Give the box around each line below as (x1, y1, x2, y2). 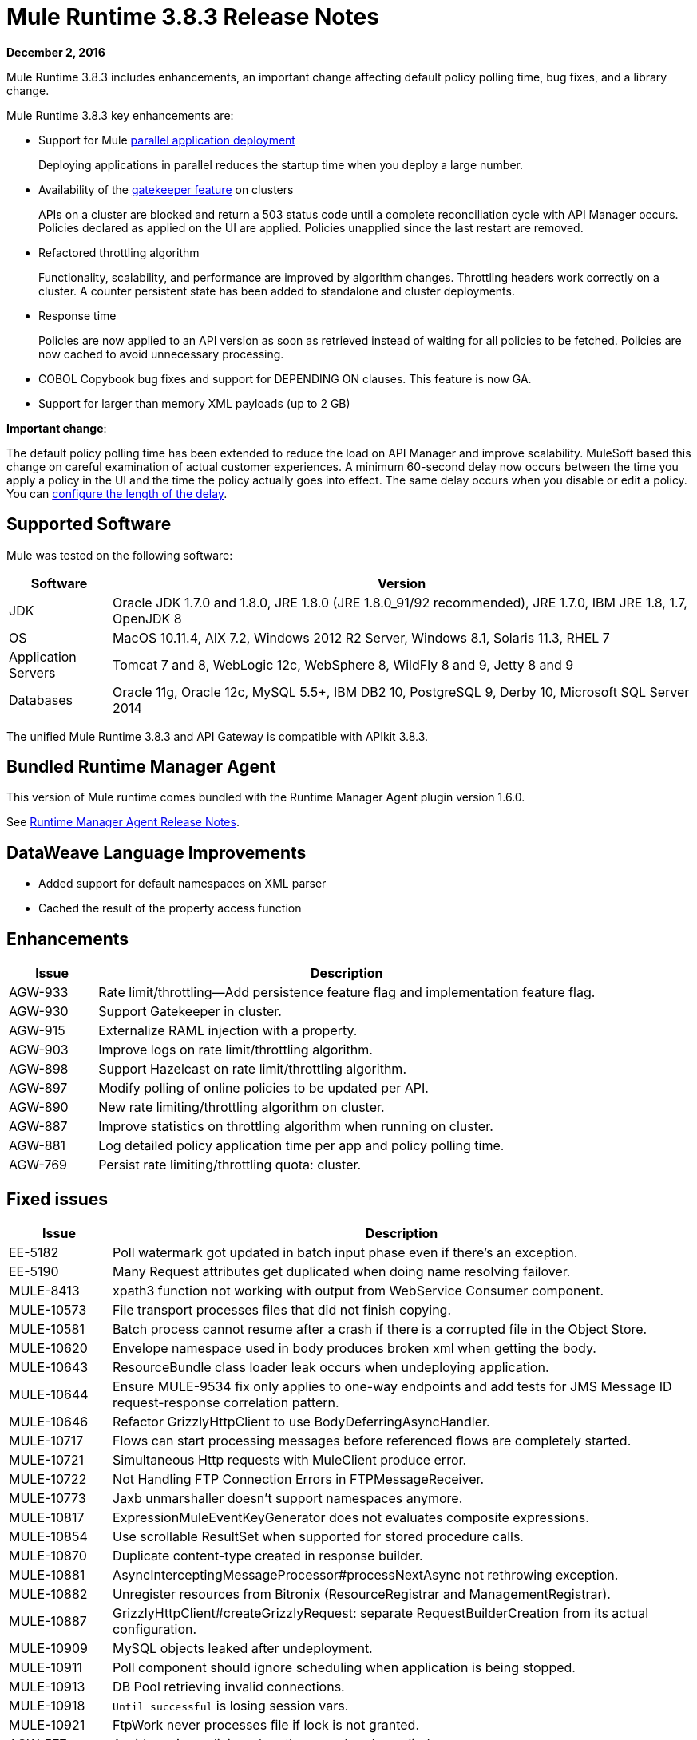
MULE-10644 (9, 1386, 89, 1402)
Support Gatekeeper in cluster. (98, 1003, 282, 1020)
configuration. (113, 1620, 197, 1637)
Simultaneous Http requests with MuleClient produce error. (113, 1451, 467, 1468)
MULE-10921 (9, 1716, 85, 1733)
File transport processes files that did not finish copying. (113, 1301, 452, 1318)
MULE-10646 (9, 1413, 89, 1430)
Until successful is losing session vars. (113, 1697, 349, 1714)
